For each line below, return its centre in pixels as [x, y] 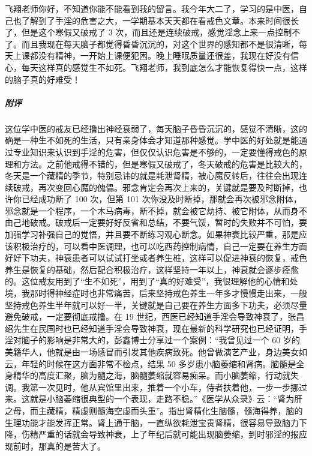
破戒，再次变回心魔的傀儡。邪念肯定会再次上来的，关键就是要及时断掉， [156, 187]
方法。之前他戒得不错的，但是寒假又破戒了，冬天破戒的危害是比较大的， [164, 163]
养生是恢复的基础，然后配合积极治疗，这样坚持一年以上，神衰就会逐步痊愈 [152, 269]
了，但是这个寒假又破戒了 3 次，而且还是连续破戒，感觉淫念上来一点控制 [148, 32]
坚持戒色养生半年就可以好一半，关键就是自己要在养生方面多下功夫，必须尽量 [156, 304]
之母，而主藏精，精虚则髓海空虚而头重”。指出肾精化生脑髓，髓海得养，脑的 [154, 410]
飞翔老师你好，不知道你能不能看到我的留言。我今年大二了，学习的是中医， [152, 8]
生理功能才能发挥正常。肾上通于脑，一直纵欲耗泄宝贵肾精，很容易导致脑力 [152, 422]
